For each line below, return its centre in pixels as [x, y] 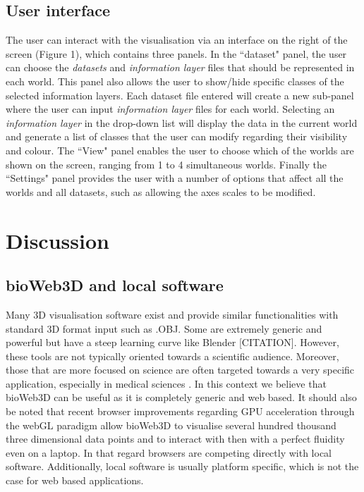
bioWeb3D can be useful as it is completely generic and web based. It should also [181, 397]
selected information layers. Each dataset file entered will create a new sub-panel [180, 95]
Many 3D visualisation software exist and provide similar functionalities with [172, 314]
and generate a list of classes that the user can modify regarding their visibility [177, 136]
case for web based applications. [75, 480]
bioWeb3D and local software [115, 285]
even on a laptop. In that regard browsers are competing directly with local [169, 452]
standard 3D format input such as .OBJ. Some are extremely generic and [164, 328]
